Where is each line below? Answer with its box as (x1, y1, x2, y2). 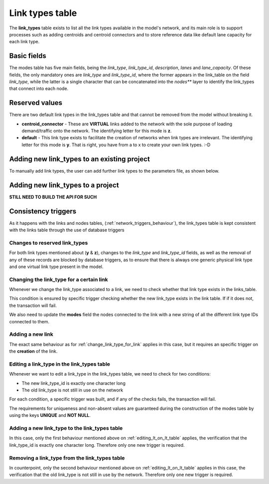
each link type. (9, 39, 40, 45)
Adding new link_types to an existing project (9, 155, 150, 163)
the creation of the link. (9, 348, 58, 354)
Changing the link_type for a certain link (9, 276, 108, 283)
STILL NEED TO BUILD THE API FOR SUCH (9, 194, 97, 200)
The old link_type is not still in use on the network (21, 387, 124, 393)
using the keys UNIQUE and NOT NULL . (9, 412, 91, 418)
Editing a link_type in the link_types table (9, 361, 111, 368)
